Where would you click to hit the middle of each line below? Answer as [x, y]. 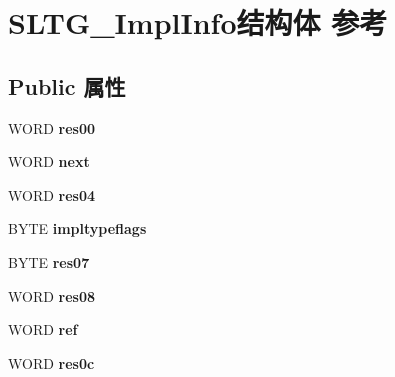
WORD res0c [51, 362]
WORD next [49, 161]
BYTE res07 [49, 261]
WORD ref [43, 329]
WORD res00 [52, 127]
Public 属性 [67, 85]
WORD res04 [52, 194]
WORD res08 [52, 295]
